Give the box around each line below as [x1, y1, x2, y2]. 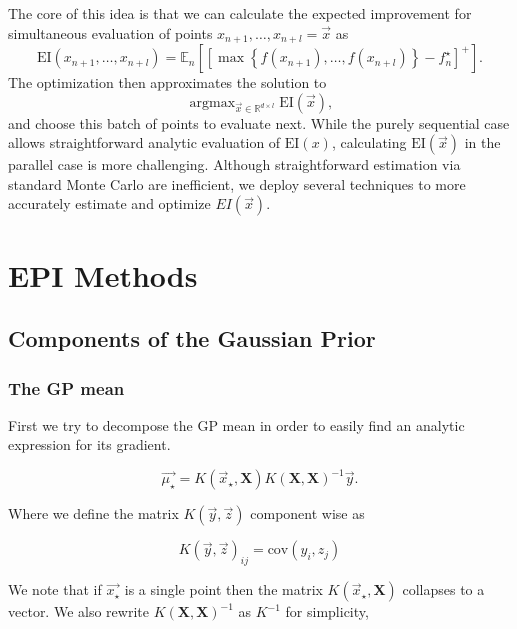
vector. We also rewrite [8, 601, 149, 622]
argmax [189, 95, 236, 110]
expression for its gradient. [8, 434, 171, 455]
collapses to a [402, 579, 485, 600]
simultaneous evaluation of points [8, 22, 213, 43]
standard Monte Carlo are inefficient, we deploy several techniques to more [8, 173, 466, 194]
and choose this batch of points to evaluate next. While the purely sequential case [8, 112, 510, 133]
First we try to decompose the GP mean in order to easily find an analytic [8, 414, 465, 435]
